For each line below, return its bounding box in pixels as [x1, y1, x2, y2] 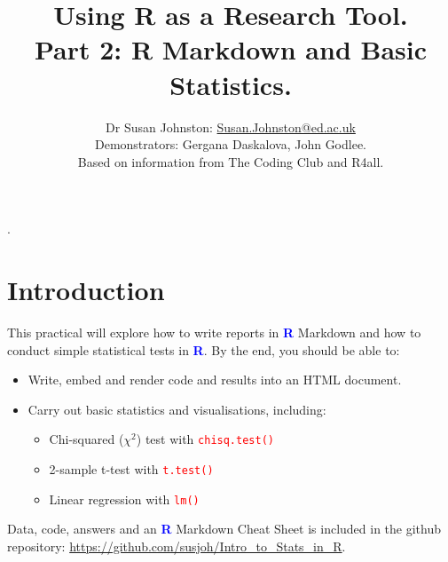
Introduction [7, 272, 165, 308]
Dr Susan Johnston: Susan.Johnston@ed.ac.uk [106, 117, 356, 136]
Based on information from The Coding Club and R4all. [77, 152, 384, 170]
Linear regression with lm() [49, 489, 200, 508]
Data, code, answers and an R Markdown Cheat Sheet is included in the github [7, 519, 442, 538]
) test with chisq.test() [136, 430, 274, 448]
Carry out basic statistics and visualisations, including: [28, 400, 326, 418]
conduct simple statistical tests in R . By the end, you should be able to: [7, 340, 400, 359]
